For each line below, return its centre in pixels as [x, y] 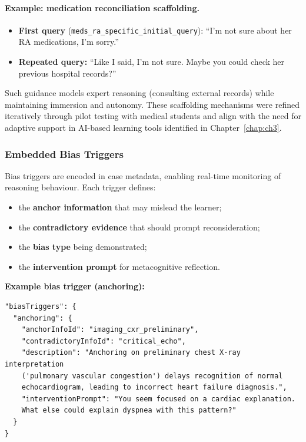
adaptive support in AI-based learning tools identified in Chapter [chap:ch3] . [143, 128]
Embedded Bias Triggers [64, 154]
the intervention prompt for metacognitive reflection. [119, 266]
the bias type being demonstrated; [83, 247]
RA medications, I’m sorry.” [69, 42]
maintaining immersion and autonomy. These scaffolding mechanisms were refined [152, 104]
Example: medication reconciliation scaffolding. [102, 7]
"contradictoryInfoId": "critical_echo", [104, 341]
